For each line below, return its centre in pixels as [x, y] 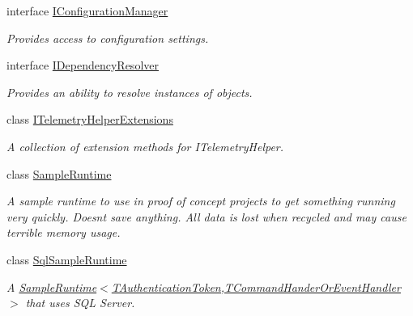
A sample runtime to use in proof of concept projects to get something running [201, 201]
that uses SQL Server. [80, 303]
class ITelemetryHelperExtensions [90, 119]
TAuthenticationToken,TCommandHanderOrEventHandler [256, 287]
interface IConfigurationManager [87, 11]
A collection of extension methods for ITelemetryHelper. [145, 146]
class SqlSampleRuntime [67, 259]
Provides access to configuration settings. [108, 38]
